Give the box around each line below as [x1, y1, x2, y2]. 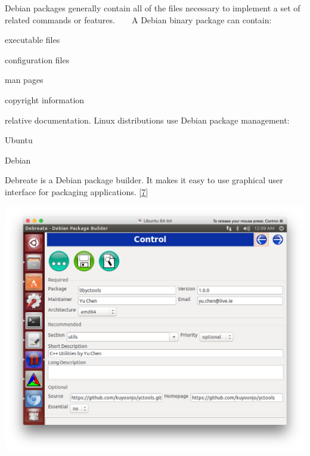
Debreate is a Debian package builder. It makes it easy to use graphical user [5, 174, 283, 186]
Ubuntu [5, 134, 33, 146]
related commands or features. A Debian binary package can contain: [5, 13, 272, 26]
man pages [5, 73, 44, 86]
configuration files [5, 53, 70, 66]
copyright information [5, 93, 85, 106]
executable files [5, 33, 60, 46]
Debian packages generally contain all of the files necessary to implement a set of [5, 2, 300, 14]
